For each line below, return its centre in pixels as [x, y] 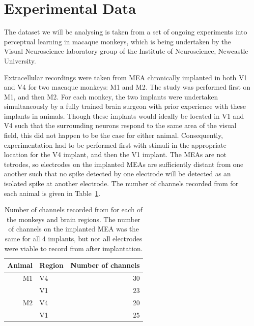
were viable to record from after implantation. [74, 248]
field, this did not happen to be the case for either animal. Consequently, [113, 135]
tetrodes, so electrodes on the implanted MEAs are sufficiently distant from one [124, 164]
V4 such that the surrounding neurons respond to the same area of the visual [120, 125]
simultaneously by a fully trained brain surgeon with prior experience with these [125, 106]
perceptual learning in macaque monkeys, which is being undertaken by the [117, 41]
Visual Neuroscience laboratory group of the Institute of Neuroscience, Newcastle [126, 51]
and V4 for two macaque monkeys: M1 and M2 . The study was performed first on [127, 87]
